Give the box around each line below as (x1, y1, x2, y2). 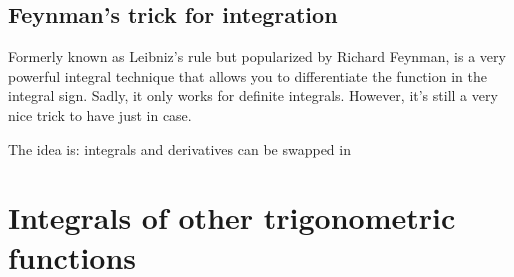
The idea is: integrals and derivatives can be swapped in (8, 138, 351, 159)
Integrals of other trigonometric (8, 197, 456, 238)
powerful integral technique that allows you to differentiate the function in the (8, 65, 487, 86)
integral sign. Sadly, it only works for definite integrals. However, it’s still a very (8, 85, 498, 106)
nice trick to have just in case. (8, 104, 192, 125)
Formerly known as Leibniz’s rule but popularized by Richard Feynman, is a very (8, 46, 506, 67)
